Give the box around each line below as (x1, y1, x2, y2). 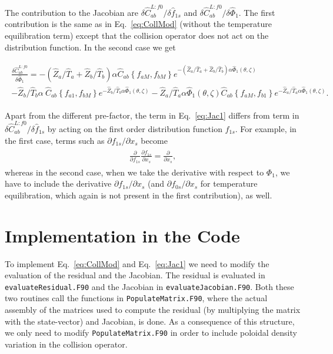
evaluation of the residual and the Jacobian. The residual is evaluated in (5, 269, 265, 281)
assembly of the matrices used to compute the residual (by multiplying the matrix (5, 304, 301, 316)
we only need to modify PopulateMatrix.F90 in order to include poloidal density (5, 326, 297, 339)
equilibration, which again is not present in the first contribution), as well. (5, 188, 272, 201)
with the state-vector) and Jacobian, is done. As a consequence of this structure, (5, 315, 295, 327)
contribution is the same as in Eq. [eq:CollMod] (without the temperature (5, 18, 272, 30)
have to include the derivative (5, 177, 112, 190)
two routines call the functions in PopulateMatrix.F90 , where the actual (5, 292, 268, 304)
